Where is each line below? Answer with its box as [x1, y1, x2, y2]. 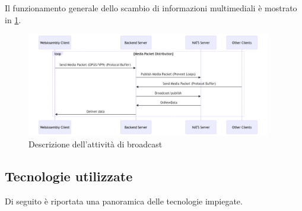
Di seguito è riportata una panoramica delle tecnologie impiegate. [5, 195, 243, 207]
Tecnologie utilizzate [5, 167, 133, 185]
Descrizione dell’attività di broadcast [28, 138, 163, 150]
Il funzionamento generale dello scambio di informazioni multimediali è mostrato [5, 2, 297, 14]
